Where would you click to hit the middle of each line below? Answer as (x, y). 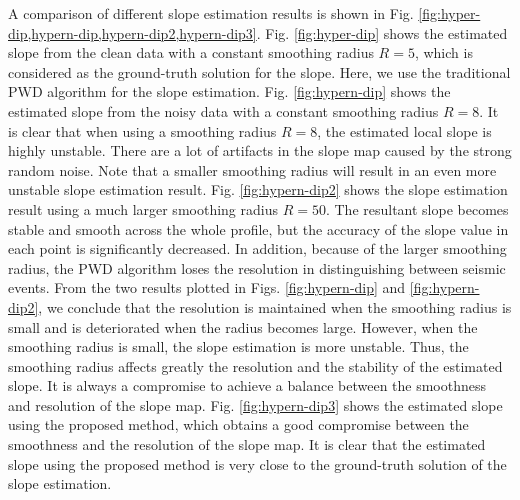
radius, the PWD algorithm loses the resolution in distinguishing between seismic (257, 267)
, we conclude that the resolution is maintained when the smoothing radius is (275, 306)
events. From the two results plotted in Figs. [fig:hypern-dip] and (207, 287)
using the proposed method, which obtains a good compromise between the (238, 424)
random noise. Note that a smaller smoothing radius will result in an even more (252, 169)
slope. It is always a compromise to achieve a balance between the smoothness (247, 385)
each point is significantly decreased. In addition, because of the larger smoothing (257, 248)
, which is (443, 52)
